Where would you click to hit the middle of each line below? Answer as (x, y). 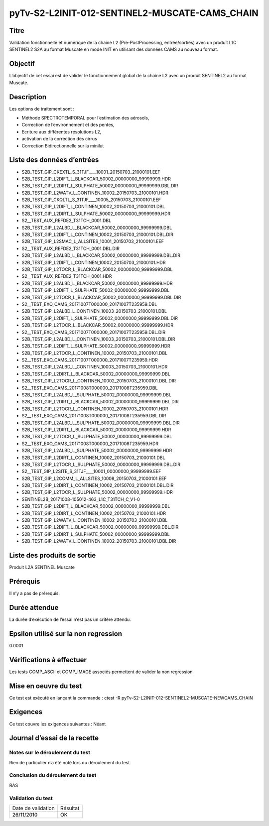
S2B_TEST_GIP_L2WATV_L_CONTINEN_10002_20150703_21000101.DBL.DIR (99, 541)
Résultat (70, 808)
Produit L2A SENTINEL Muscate (42, 567)
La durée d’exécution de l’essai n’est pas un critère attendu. (70, 619)
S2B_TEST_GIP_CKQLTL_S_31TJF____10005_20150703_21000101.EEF (91, 200)
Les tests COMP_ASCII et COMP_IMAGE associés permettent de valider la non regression (101, 672)
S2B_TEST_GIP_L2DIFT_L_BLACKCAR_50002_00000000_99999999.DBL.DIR (100, 527)
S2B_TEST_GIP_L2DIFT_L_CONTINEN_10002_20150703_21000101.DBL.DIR (98, 235)
